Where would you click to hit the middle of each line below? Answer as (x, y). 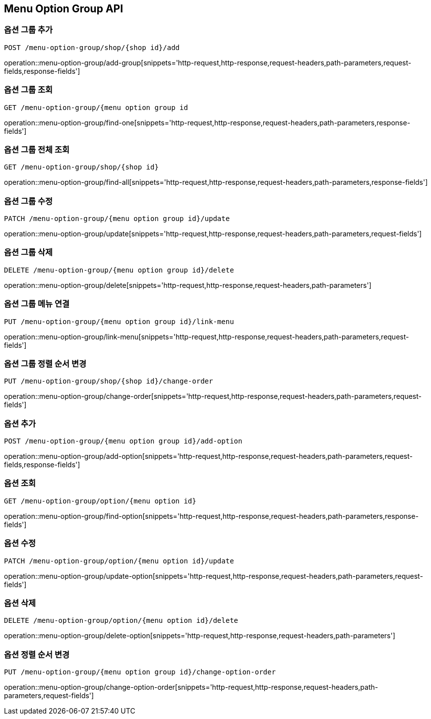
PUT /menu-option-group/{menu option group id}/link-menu (119, 321)
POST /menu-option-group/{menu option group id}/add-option (123, 441)
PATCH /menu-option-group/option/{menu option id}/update (119, 561)
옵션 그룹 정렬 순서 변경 (45, 363)
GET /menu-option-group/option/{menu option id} (100, 501)
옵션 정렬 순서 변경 (37, 654)
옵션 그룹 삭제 (29, 252)
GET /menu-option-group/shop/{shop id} (81, 167)
